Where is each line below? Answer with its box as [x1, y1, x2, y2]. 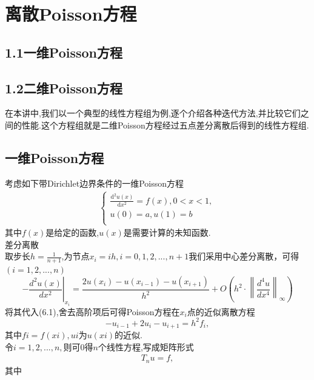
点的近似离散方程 [187, 305, 255, 318]
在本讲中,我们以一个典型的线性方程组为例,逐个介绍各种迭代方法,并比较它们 [5, 107, 301, 119]
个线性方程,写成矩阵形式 [98, 340, 194, 353]
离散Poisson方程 [5, 1, 137, 26]
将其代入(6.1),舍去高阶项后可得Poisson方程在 [5, 305, 180, 318]
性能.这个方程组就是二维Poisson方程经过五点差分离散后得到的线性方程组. [21, 118, 309, 131]
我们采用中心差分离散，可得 [189, 250, 299, 262]
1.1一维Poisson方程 [5, 42, 123, 61]
